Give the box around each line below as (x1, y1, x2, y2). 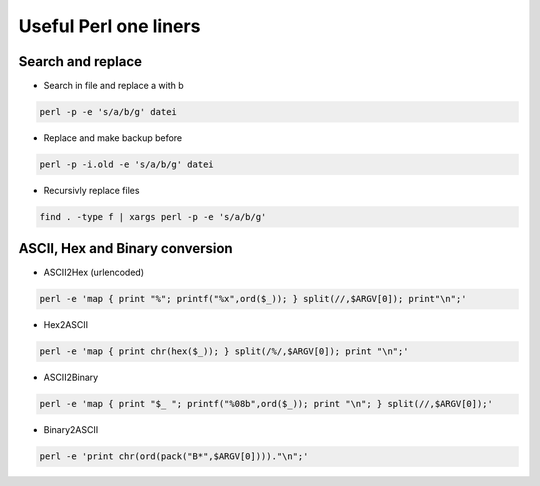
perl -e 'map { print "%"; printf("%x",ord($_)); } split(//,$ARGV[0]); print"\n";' (39, 293, 467, 305)
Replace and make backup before (43, 132, 183, 144)
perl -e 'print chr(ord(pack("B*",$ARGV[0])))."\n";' (39, 451, 309, 462)
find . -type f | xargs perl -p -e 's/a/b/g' (39, 211, 267, 222)
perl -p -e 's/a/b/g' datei (39, 106, 177, 118)
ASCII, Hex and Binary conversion (18, 240, 234, 257)
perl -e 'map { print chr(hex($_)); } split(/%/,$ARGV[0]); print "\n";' (39, 346, 409, 357)
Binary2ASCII (43, 424, 99, 436)
